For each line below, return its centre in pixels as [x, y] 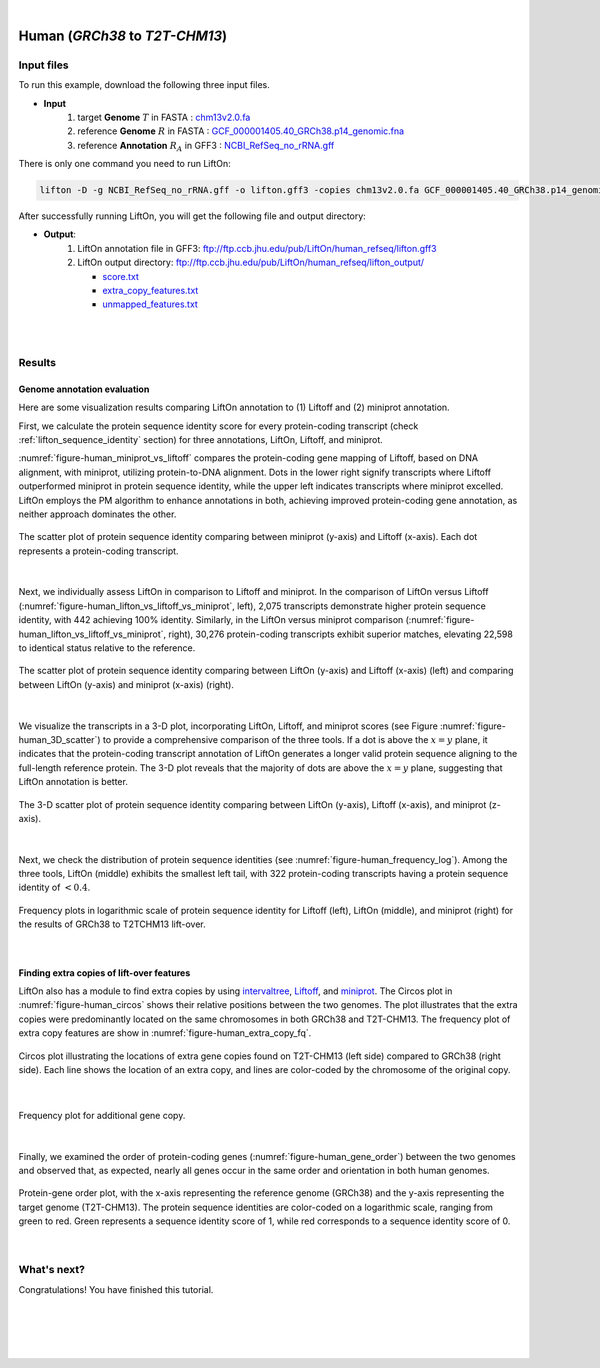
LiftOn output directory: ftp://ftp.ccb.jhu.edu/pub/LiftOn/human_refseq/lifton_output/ [251, 262]
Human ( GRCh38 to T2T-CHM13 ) [123, 35]
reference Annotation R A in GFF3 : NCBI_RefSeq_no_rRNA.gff [206, 146]
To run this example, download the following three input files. [144, 85]
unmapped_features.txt [150, 304]
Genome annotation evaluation [84, 389]
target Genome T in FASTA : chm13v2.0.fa [164, 117]
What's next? [51, 1270]
